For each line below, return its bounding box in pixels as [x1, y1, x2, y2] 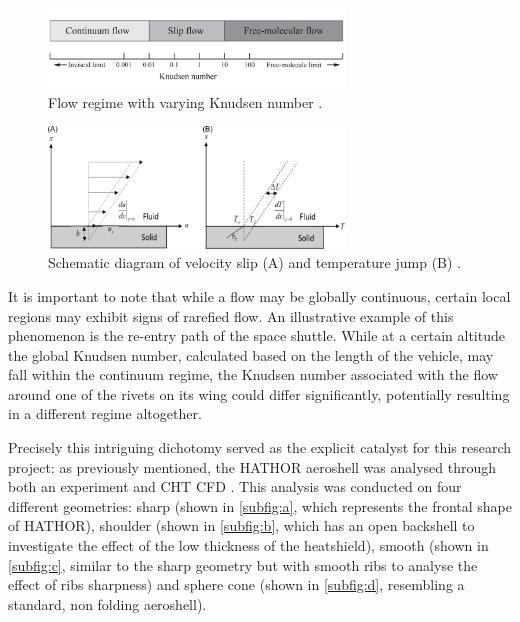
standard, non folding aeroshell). [8, 593, 207, 614]
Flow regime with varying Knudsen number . [48, 91, 323, 112]
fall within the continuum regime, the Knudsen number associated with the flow [8, 364, 498, 385]
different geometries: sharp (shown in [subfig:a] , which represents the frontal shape [8, 495, 513, 516]
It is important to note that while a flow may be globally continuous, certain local [8, 285, 511, 306]
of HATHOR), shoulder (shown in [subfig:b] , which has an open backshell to [8, 515, 475, 536]
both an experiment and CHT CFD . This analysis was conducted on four [8, 476, 462, 497]
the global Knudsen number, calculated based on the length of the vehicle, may [8, 344, 494, 365]
